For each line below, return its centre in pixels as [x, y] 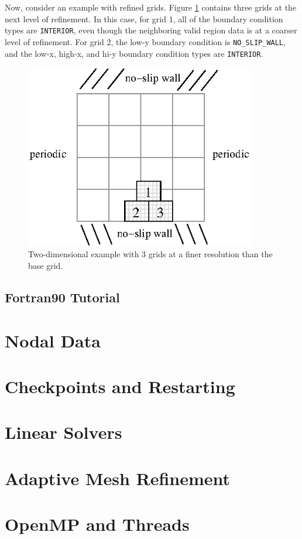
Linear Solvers [64, 432]
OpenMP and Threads [97, 524]
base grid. [46, 265]
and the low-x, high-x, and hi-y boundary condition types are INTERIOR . [134, 53]
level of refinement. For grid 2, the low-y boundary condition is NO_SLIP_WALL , [145, 41]
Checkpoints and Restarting [120, 386]
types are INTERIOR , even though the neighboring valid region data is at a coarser [151, 30]
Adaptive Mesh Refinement [118, 478]
